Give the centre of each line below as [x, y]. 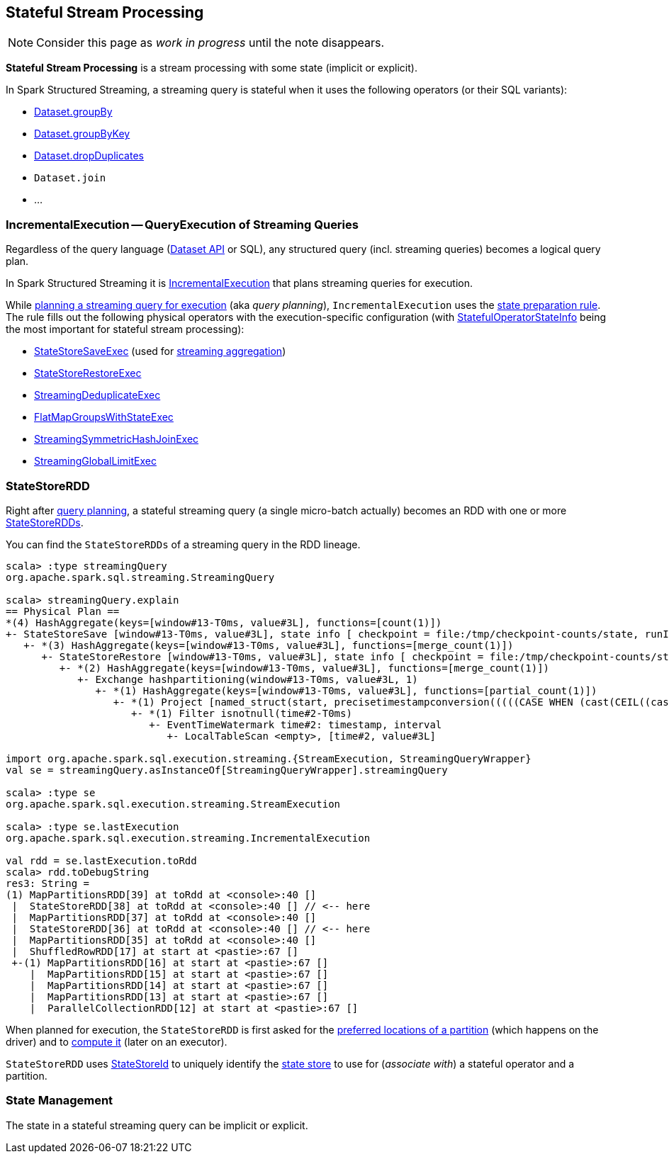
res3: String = [48, 883]
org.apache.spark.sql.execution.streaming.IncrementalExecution [188, 838]
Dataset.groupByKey [82, 134]
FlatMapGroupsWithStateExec [104, 417]
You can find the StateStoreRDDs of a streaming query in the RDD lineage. [183, 544]
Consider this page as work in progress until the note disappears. [210, 43]
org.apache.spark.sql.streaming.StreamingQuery [140, 577]
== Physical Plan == [63, 611]
